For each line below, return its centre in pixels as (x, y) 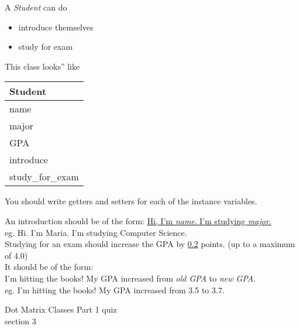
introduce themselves (56, 27)
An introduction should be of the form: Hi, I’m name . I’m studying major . (138, 220)
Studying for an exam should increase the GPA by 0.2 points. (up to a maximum (150, 244)
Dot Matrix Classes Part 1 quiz (61, 309)
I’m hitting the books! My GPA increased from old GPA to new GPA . (130, 278)
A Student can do (36, 7)
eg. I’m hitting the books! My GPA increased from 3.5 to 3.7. (115, 289)
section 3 (20, 321)
